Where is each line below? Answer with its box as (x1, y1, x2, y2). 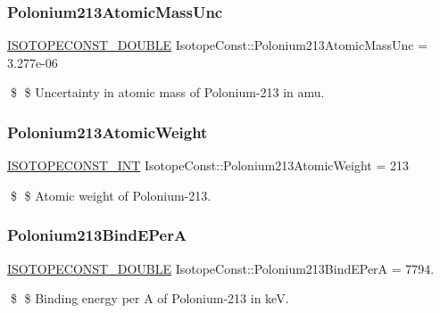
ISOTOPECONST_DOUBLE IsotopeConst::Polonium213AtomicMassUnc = (7, 36, 428, 54)
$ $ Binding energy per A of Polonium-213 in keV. (10, 289, 289, 308)
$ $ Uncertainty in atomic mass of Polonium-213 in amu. (10, 83, 325, 102)
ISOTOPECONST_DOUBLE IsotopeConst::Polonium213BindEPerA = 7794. (7, 259, 435, 277)
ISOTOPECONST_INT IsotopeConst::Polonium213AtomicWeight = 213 (7, 156, 409, 175)
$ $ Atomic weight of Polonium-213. (10, 185, 212, 204)
